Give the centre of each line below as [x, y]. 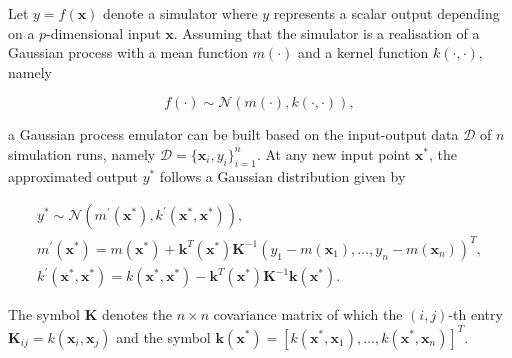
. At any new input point [333, 153]
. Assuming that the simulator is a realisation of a [326, 32]
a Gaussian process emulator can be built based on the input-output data [233, 134]
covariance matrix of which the [308, 314]
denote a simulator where [180, 13]
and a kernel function [363, 52]
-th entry [475, 314]
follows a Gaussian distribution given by [282, 175]
